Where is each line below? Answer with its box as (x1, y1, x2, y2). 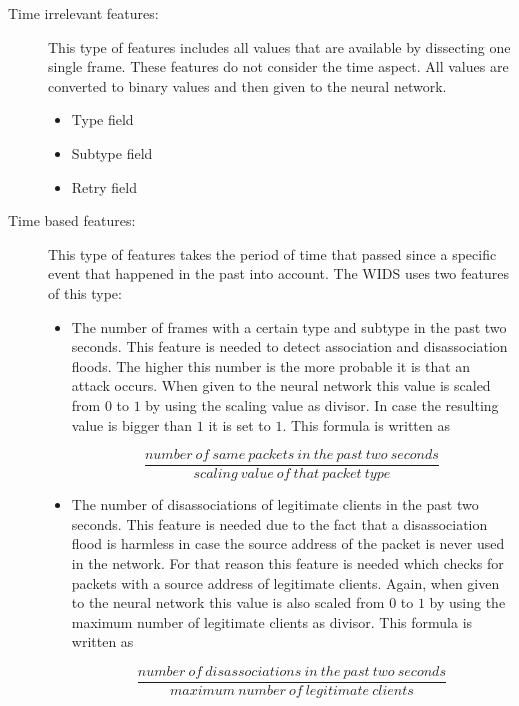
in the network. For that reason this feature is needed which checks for (71, 552, 504, 573)
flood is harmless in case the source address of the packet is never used (71, 533, 505, 554)
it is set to (208, 414, 271, 435)
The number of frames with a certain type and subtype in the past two (71, 316, 507, 337)
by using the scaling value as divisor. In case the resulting (145, 394, 499, 415)
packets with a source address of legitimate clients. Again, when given (71, 572, 500, 593)
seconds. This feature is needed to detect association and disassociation (71, 336, 508, 357)
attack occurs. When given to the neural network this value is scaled (71, 375, 491, 396)
